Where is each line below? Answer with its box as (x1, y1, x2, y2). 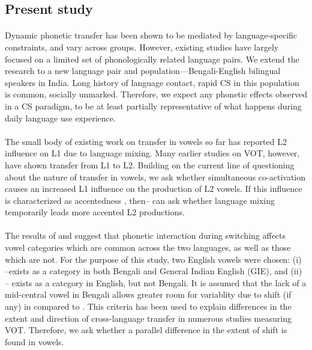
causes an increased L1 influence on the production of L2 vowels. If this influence (5, 182, 302, 195)
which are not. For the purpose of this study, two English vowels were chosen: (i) (5, 253, 302, 265)
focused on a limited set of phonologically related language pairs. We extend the (5, 52, 299, 65)
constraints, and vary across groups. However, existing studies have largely (5, 40, 279, 53)
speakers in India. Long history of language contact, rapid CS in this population (5, 76, 299, 88)
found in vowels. (5, 335, 64, 348)
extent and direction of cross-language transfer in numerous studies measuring (5, 312, 292, 324)
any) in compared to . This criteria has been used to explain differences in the (5, 300, 292, 313)
